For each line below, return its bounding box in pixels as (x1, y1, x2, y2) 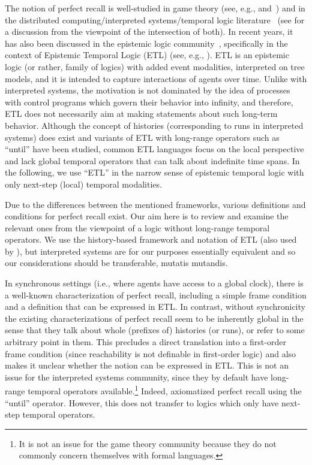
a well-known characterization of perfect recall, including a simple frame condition (5, 288, 307, 301)
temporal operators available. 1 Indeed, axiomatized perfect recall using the (28, 383, 302, 397)
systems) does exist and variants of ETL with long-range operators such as (5, 131, 280, 143)
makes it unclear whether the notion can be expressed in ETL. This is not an (5, 359, 289, 372)
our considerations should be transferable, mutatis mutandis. (5, 256, 228, 269)
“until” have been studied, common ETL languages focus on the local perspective (5, 143, 304, 155)
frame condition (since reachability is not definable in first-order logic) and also (5, 347, 296, 360)
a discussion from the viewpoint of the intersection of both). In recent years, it (5, 25, 293, 38)
